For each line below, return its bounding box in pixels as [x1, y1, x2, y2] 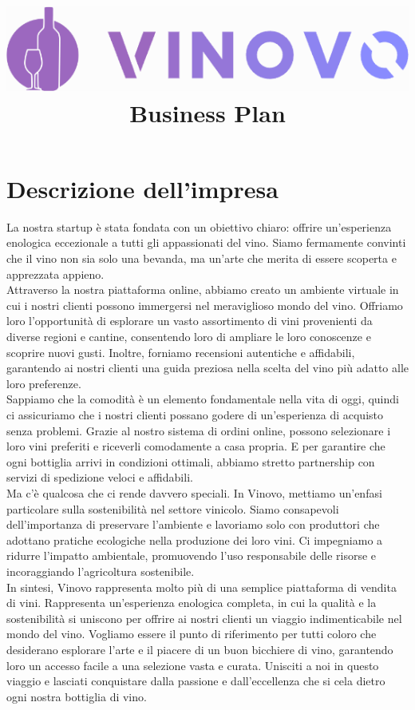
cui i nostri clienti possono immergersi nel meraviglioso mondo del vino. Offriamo [6, 296, 403, 313]
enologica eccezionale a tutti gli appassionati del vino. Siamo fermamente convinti [6, 234, 406, 251]
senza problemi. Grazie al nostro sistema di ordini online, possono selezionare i [6, 422, 391, 438]
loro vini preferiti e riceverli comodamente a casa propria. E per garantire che [6, 438, 385, 454]
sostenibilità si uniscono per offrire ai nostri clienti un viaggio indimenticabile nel [6, 609, 402, 626]
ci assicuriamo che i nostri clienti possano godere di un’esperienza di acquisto [6, 407, 384, 422]
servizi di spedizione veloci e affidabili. [6, 469, 193, 486]
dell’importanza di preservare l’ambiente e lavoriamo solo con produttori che [6, 516, 380, 533]
